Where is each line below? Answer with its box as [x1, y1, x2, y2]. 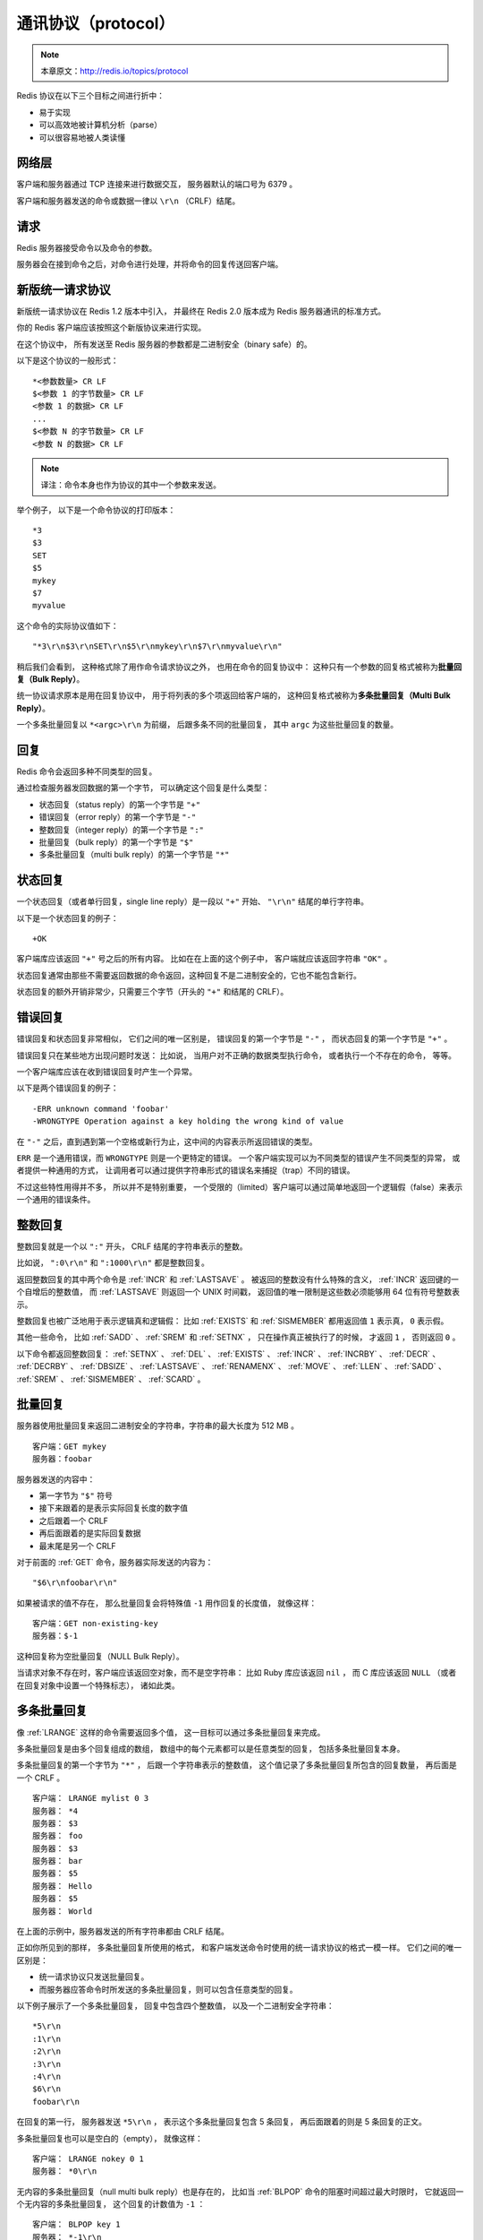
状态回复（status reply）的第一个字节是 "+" [38, 798, 201, 810]
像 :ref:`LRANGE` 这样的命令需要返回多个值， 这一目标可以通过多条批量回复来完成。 [16, 1727, 326, 1737]
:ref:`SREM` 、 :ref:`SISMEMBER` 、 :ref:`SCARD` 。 [16, 1374, 206, 1384]
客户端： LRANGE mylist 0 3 [32, 1793, 149, 1804]
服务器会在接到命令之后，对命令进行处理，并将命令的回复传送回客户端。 [16, 259, 284, 270]
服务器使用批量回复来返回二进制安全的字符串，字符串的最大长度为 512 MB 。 [16, 1420, 300, 1431]
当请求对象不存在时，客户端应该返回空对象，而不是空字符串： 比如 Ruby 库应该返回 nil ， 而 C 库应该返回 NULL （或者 [16, 1667, 457, 1678]
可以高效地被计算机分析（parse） [38, 119, 163, 130]
